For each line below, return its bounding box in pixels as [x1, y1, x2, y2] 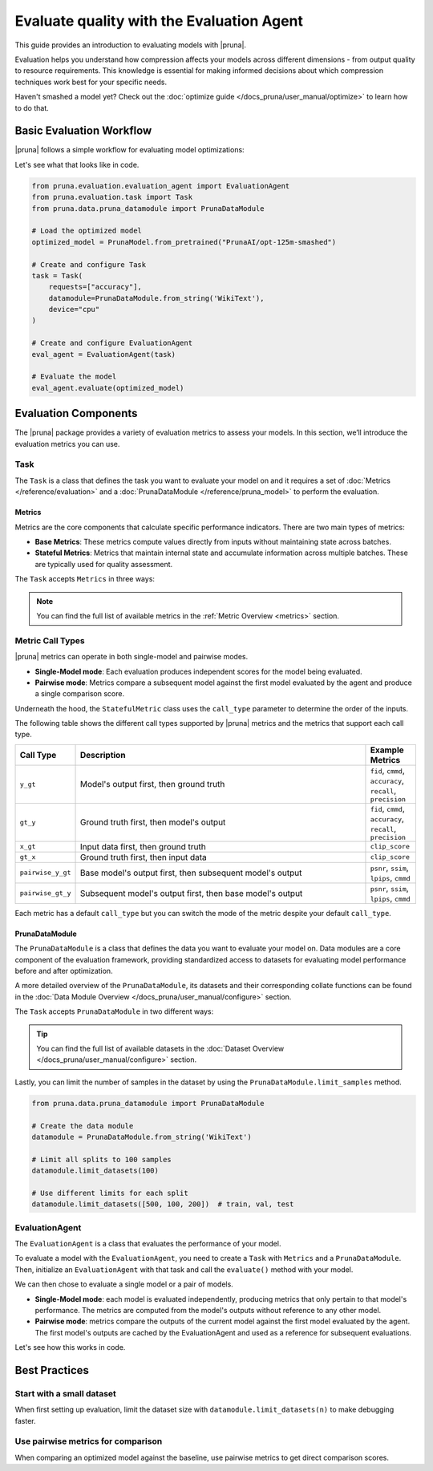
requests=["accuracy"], [48, 282, 142, 292]
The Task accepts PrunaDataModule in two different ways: [14, 1007, 214, 1016]
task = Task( [31, 271, 83, 280]
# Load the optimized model [31, 226, 142, 236]
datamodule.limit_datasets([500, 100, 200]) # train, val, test [31, 1200, 294, 1209]
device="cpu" [48, 305, 100, 314]
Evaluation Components [14, 407, 138, 420]
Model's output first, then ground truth [79, 779, 225, 790]
